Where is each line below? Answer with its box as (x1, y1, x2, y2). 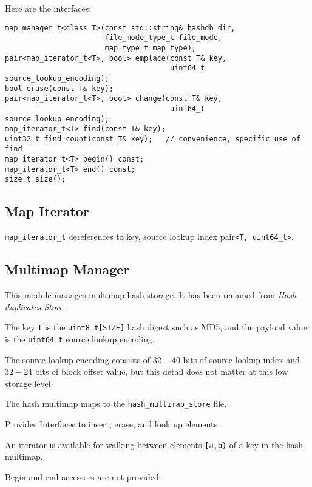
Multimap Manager (5, 260, 130, 279)
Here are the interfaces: (5, 2, 92, 14)
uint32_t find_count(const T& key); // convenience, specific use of (5, 134, 300, 143)
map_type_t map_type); (104, 43, 196, 52)
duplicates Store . (5, 300, 66, 313)
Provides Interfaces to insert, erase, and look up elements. (5, 418, 220, 431)
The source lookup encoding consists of (5, 353, 151, 366)
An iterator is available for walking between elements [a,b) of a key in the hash (5, 438, 304, 451)
